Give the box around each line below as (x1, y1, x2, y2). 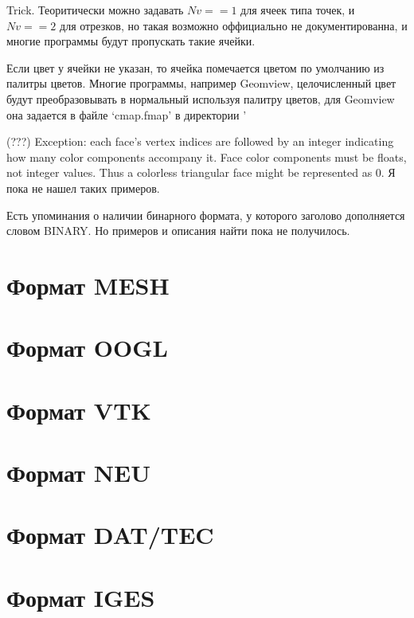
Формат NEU (6, 456, 150, 489)
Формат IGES (6, 581, 155, 613)
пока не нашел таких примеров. (6, 179, 160, 196)
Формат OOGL (6, 331, 168, 364)
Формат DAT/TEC (6, 518, 214, 551)
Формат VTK (6, 393, 151, 426)
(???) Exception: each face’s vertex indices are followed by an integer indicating (6, 133, 394, 150)
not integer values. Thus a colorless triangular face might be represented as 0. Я (6, 164, 396, 181)
